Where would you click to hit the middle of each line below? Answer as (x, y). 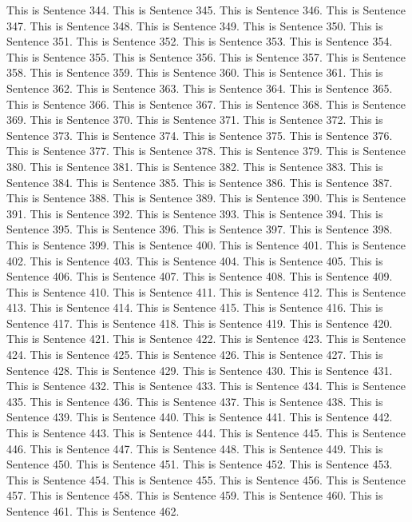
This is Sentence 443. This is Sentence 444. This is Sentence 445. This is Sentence (206, 433)
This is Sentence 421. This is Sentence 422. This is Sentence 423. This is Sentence (206, 339)
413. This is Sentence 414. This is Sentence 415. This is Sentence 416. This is (195, 307)
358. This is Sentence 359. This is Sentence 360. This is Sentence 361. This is (195, 72)
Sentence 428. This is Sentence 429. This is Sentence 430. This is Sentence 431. (200, 370)
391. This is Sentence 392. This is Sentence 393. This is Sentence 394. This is (195, 213)
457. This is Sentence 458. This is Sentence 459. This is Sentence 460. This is (195, 495)
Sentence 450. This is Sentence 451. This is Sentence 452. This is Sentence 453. (200, 464)
